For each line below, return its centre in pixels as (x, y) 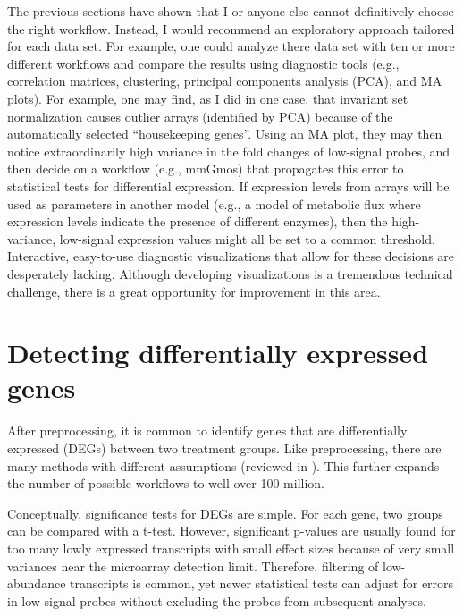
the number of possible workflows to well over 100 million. (166, 483)
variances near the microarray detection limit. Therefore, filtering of (193, 565)
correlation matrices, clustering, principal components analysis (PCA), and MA (225, 81)
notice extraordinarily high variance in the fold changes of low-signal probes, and (229, 151)
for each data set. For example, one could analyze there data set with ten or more (231, 46)
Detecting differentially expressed (218, 353)
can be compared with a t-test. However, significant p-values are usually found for (231, 531)
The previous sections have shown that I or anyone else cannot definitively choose (231, 11)
